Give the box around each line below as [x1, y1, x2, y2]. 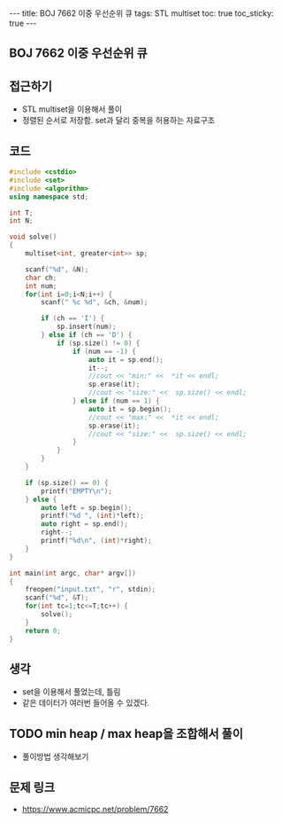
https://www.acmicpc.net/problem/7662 [21, 803, 169, 814]
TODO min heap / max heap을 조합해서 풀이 [9, 725, 243, 741]
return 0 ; [25, 626, 62, 635]
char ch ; [25, 273, 57, 282]
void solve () [9, 232, 57, 241]
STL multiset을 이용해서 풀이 [21, 104, 122, 114]
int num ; [25, 281, 57, 290]
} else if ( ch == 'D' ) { [41, 331, 133, 340]
